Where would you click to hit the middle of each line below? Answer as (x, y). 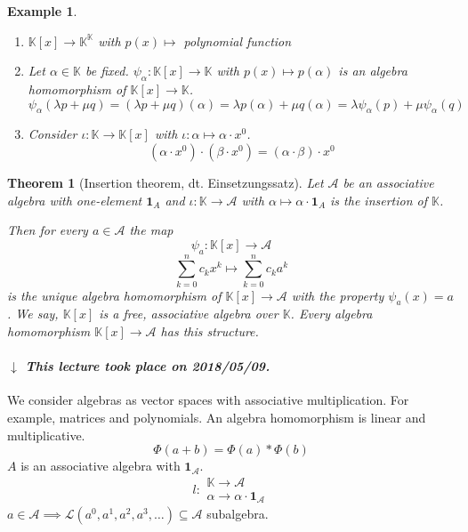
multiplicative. (46, 435)
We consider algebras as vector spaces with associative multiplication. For (208, 400)
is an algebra (373, 71)
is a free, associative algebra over (189, 314)
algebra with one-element (75, 200)
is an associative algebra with (101, 466)
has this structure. (210, 331)
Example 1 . (42, 11)
